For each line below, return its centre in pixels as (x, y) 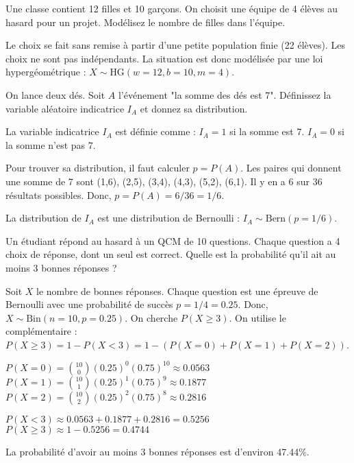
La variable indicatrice (52, 131)
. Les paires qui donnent (291, 168)
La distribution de (43, 218)
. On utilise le (257, 317)
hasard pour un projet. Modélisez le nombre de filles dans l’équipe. (146, 22)
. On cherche (151, 317)
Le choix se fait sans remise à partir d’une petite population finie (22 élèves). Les (175, 45)
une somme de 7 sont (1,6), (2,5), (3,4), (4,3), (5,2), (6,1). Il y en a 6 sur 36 (164, 181)
